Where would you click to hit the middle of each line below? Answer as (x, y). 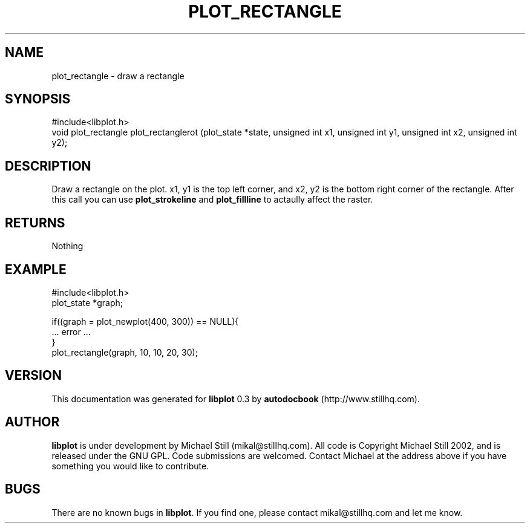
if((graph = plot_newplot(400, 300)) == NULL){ (145, 321)
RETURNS (35, 223)
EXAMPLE (36, 269)
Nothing (67, 246)
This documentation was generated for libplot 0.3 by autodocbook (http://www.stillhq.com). (236, 399)
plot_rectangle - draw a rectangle (118, 76)
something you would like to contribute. (130, 466)
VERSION (34, 376)
